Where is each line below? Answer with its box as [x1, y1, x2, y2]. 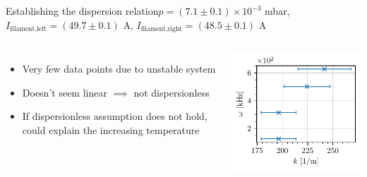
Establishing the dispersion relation [6, 4, 159, 18]
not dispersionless [133, 85, 210, 99]
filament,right [140, 25, 183, 33]
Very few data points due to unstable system [22, 61, 216, 76]
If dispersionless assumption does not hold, [22, 109, 207, 123]
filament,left [10, 25, 47, 33]
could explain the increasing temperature [22, 122, 200, 137]
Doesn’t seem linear [22, 85, 107, 99]
